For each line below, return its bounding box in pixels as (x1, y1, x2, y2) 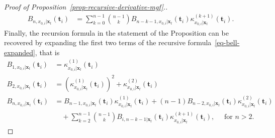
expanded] (4, 47, 35, 57)
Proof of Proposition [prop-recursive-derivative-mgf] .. (4, 2, 168, 12)
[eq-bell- (215, 37, 240, 48)
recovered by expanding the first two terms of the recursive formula (4, 37, 212, 48)
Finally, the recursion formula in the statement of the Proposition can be (4, 27, 229, 38)
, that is (35, 47, 60, 57)
